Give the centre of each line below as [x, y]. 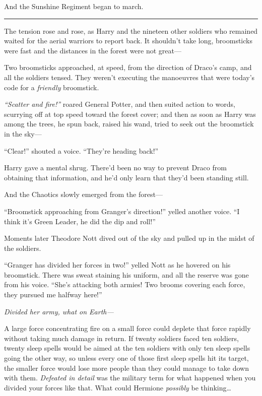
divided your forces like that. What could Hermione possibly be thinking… [118, 387]
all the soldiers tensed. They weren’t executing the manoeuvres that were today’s [129, 77]
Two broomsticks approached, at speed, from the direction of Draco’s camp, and [128, 67]
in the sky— [23, 133]
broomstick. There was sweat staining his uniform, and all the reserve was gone [126, 274]
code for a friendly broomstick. [52, 87]
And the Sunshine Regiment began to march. [74, 6]
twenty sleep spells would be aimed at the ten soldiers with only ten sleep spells [127, 348]
